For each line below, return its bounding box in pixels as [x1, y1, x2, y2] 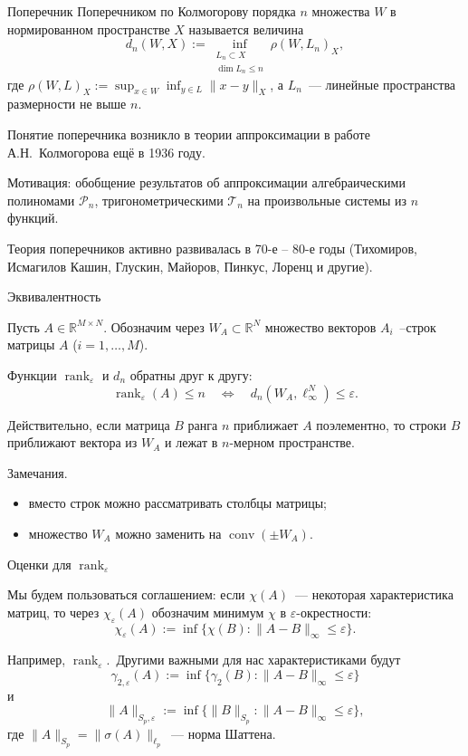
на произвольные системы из [247, 190, 407, 209]
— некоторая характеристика [295, 585, 454, 604]
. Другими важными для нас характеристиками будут [106, 650, 401, 669]
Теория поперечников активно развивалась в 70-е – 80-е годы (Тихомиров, [7, 239, 417, 258]
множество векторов [264, 317, 377, 336]
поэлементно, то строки [316, 415, 447, 434]
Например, [7, 650, 66, 669]
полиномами [7, 190, 75, 209]
